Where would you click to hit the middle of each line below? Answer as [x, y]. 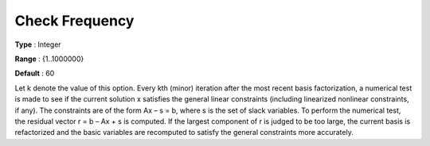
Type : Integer [38, 44]
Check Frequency [74, 21]
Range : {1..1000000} [49, 59]
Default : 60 [35, 73]
